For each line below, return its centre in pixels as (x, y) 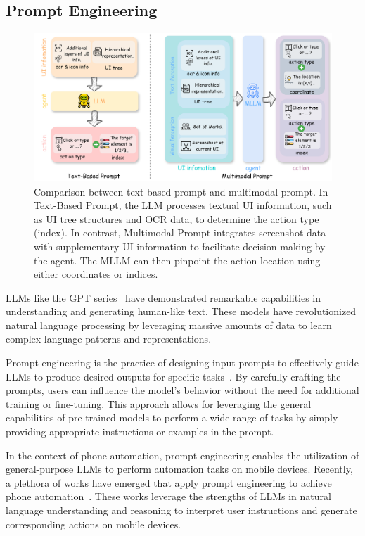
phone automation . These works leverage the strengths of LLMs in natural (168, 496)
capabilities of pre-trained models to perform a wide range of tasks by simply (172, 417)
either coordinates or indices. (96, 274)
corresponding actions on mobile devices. (94, 524)
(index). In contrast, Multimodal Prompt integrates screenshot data (180, 232)
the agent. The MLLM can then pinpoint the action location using (177, 260)
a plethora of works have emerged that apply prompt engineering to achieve (169, 482)
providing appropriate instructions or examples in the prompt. (140, 432)
